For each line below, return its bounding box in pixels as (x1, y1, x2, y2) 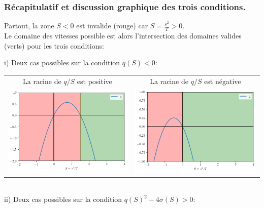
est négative (204, 75, 241, 86)
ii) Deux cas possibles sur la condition (4, 194, 122, 204)
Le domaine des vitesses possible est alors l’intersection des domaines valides (4, 30, 242, 41)
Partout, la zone (4, 20, 54, 31)
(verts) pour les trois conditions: (4, 40, 104, 51)
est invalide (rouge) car (76, 20, 148, 31)
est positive (77, 75, 112, 86)
